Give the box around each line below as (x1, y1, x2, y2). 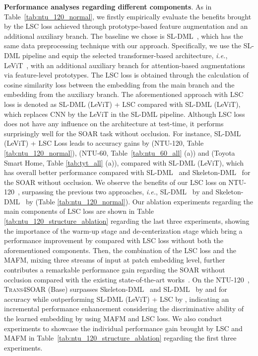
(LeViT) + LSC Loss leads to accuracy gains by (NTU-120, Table (4, 138, 204, 148)
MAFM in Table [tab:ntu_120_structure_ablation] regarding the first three (4, 333, 237, 343)
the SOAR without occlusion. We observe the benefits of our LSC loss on (4, 177, 226, 187)
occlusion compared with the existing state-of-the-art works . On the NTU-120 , (4, 274, 250, 284)
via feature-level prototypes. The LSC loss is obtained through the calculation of (4, 70, 249, 80)
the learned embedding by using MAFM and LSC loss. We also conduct (4, 313, 222, 323)
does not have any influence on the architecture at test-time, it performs (4, 118, 224, 129)
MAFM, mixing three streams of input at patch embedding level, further (4, 255, 225, 265)
